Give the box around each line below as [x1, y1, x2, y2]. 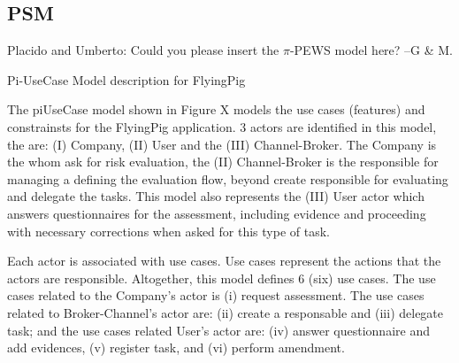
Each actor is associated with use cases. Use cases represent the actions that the [7, 251, 441, 270]
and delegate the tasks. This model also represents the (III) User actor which [7, 187, 425, 205]
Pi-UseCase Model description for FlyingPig [7, 70, 246, 89]
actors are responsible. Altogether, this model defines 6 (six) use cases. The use [7, 268, 436, 287]
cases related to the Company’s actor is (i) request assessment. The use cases [7, 286, 425, 305]
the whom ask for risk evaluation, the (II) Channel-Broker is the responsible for [7, 152, 439, 171]
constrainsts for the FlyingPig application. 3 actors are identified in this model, [7, 117, 437, 135]
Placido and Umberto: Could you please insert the [7, 41, 279, 59]
